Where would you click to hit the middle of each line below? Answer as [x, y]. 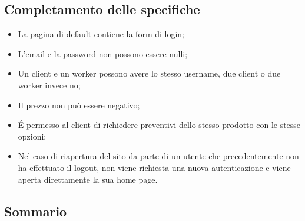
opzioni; [32, 136]
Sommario [36, 211]
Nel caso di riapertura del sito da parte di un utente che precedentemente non [158, 156]
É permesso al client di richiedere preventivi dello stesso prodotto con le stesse [159, 125]
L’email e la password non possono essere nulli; [103, 53]
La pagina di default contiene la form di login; [101, 34]
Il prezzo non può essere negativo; [79, 105]
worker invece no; [49, 85]
